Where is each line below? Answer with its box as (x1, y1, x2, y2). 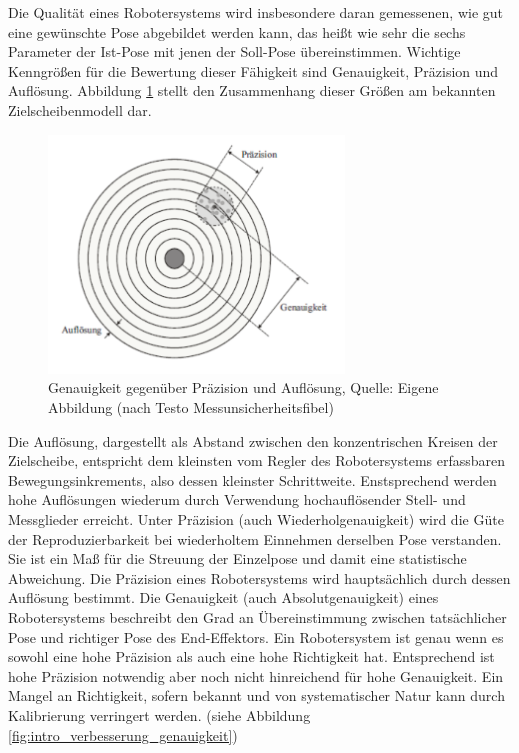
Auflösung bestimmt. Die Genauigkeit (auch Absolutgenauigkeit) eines (8, 587, 439, 608)
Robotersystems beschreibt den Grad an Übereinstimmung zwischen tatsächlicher (8, 607, 507, 627)
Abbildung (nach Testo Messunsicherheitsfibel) (48, 397, 334, 418)
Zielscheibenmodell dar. (8, 99, 152, 120)
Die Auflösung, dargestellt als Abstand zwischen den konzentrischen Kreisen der (8, 430, 498, 451)
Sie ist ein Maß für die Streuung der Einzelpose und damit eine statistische (8, 548, 467, 569)
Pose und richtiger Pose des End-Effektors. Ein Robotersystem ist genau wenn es (8, 626, 504, 647)
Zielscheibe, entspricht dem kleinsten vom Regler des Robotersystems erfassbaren (8, 450, 506, 471)
